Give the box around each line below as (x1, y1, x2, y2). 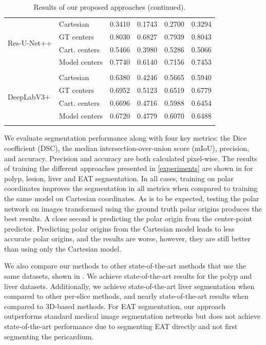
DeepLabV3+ (8, 91, 50, 102)
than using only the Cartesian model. (4, 243, 122, 254)
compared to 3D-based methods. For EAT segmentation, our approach (4, 300, 226, 311)
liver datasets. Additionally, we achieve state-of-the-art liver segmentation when (4, 280, 255, 291)
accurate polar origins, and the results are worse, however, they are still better (4, 233, 251, 244)
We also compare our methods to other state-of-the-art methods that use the (4, 260, 246, 271)
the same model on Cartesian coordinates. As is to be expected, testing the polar (4, 193, 259, 203)
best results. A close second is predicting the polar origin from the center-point (4, 213, 253, 224)
